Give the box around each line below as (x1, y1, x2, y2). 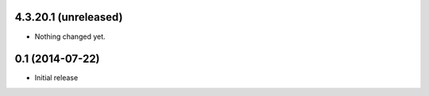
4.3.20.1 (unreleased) (14, 10, 123, 24)
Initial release (34, 73, 79, 83)
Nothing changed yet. (34, 32, 106, 41)
